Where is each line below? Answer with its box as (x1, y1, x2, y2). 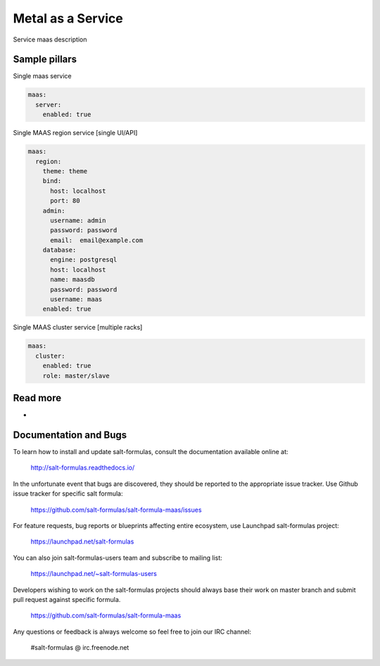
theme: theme (42, 167, 88, 175)
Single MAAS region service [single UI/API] (13, 129, 138, 137)
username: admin (50, 216, 106, 225)
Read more (13, 391, 62, 404)
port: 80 (50, 197, 80, 205)
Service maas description (13, 35, 87, 44)
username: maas (50, 296, 103, 303)
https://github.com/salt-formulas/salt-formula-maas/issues (30, 505, 202, 514)
